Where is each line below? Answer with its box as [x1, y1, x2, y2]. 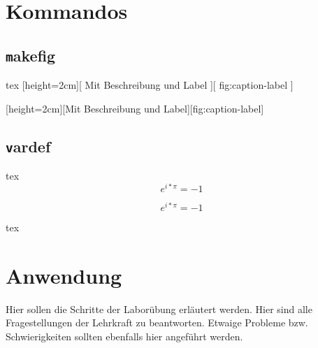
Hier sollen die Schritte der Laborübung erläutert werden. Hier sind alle [6, 301, 312, 316]
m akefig [6, 44, 56, 66]
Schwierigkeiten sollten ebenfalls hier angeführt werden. [6, 328, 243, 343]
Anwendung [6, 261, 122, 289]
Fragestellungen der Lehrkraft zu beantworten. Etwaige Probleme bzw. [6, 315, 308, 330]
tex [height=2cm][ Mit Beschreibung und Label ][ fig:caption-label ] [6, 78, 294, 92]
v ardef [6, 135, 51, 157]
